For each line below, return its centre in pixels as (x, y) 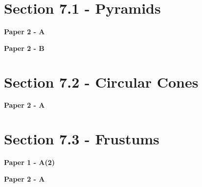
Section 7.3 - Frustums (82, 139)
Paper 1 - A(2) (30, 162)
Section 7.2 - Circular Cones (101, 82)
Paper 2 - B (24, 48)
